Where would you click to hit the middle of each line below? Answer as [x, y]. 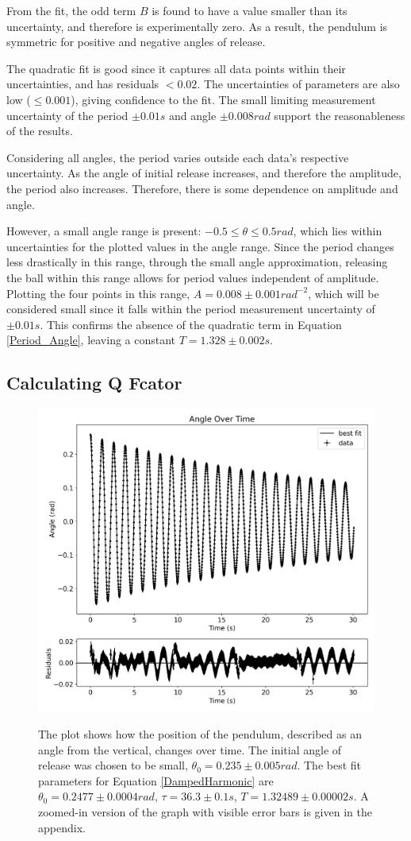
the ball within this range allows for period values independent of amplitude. [193, 277]
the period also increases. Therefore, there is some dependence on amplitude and [202, 188]
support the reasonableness [340, 115]
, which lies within [338, 231]
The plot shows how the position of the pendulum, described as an [200, 734]
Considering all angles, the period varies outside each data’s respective [178, 157]
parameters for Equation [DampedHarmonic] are [156, 780]
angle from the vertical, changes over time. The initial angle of [190, 749]
